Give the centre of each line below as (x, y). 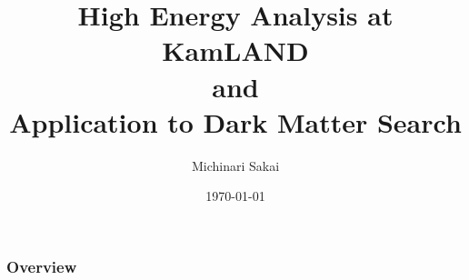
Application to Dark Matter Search (235, 121)
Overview (42, 266)
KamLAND (235, 50)
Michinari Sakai (235, 165)
